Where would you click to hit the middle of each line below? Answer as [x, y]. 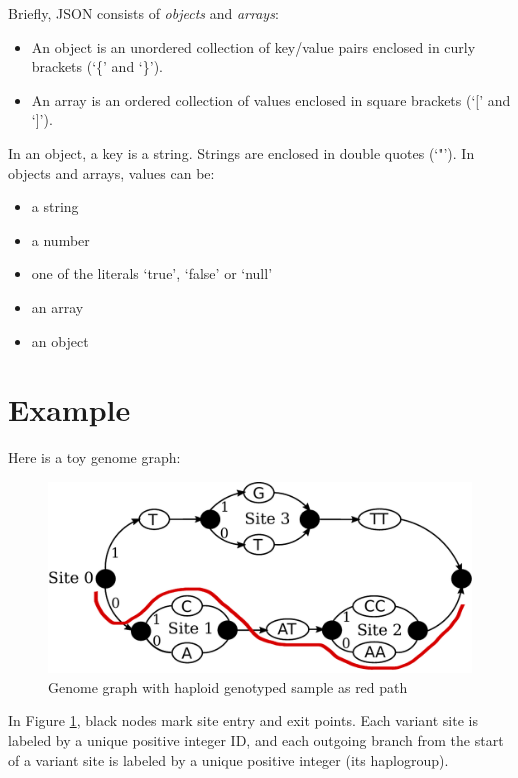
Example [69, 409]
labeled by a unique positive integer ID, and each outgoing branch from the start [256, 739]
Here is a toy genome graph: [94, 457]
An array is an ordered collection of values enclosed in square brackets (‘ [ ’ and [271, 99]
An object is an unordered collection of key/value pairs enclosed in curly [253, 46]
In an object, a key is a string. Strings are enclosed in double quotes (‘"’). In [241, 152]
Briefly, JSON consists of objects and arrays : [143, 13]
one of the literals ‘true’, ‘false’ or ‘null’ [152, 273]
